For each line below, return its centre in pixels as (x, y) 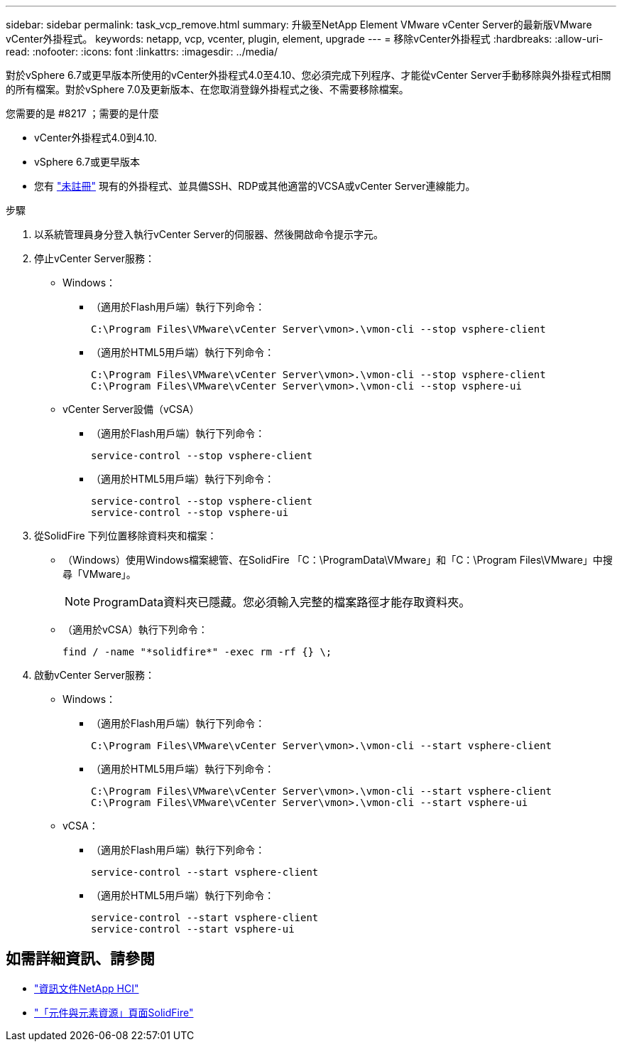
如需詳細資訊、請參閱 (80, 959)
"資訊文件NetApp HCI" (87, 988)
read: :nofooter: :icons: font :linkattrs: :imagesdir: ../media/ (142, 52)
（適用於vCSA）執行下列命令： (135, 629)
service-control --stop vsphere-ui (190, 512)
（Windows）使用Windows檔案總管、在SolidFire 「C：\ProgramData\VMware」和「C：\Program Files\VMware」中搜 (338, 560)
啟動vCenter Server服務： (95, 675)
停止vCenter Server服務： (95, 258)
